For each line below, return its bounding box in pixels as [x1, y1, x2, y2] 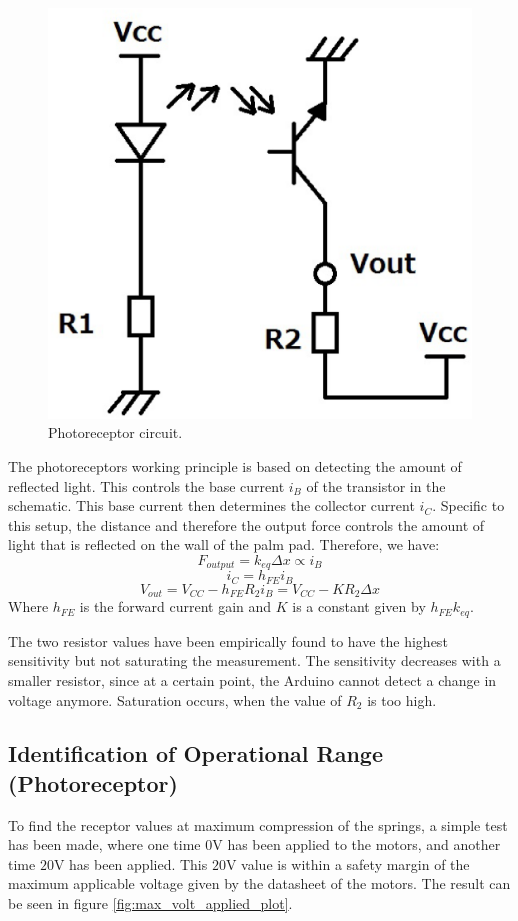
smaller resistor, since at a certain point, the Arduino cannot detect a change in [8, 669, 497, 690]
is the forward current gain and [79, 596, 272, 617]
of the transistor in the [306, 475, 446, 496]
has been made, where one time [8, 834, 201, 855]
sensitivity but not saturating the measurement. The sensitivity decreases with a [8, 650, 501, 671]
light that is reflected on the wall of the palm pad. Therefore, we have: [8, 534, 440, 555]
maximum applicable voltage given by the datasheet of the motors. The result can [8, 873, 511, 894]
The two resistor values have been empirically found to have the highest [8, 630, 448, 651]
